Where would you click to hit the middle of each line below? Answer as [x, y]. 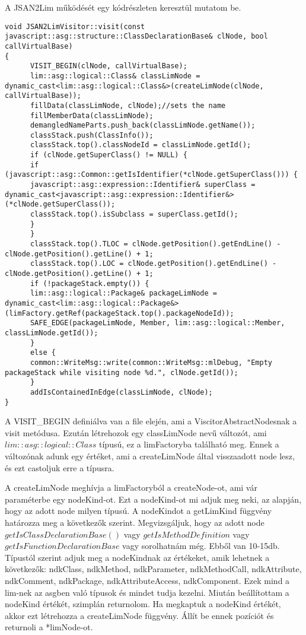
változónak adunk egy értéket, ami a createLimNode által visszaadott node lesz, [150, 455]
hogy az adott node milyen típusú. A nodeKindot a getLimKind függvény [138, 511]
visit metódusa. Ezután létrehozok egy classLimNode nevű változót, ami [136, 432]
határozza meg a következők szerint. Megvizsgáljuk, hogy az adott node [135, 522]
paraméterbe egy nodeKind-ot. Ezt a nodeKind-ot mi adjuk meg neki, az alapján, [153, 499]
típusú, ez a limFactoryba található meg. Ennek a [189, 444]
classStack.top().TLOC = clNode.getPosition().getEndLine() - [155, 244]
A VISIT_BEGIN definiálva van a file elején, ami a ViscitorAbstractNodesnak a [151, 421]
